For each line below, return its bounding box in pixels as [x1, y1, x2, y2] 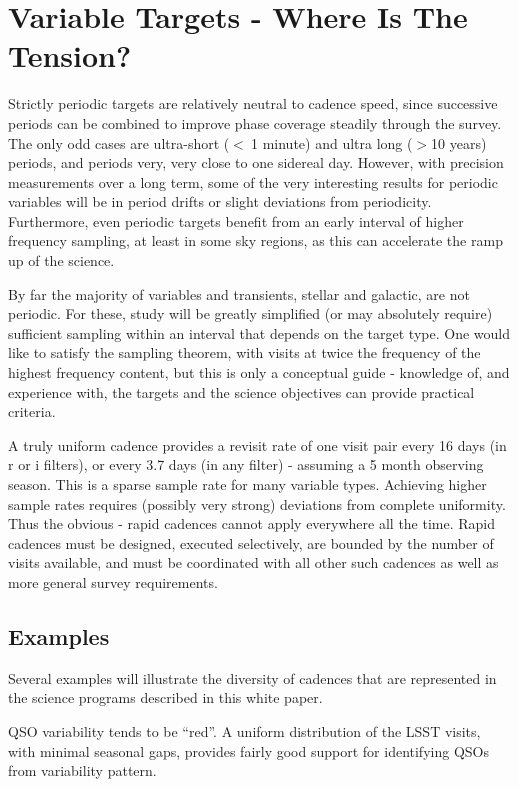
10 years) [431, 132, 487, 153]
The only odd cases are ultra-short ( [8, 132, 230, 153]
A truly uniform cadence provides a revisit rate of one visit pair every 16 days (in [8, 434, 507, 455]
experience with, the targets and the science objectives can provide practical [8, 381, 475, 402]
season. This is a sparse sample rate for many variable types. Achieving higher [8, 474, 487, 494]
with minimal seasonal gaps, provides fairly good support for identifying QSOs [8, 740, 489, 761]
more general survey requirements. [8, 571, 218, 592]
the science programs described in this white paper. [8, 687, 323, 708]
